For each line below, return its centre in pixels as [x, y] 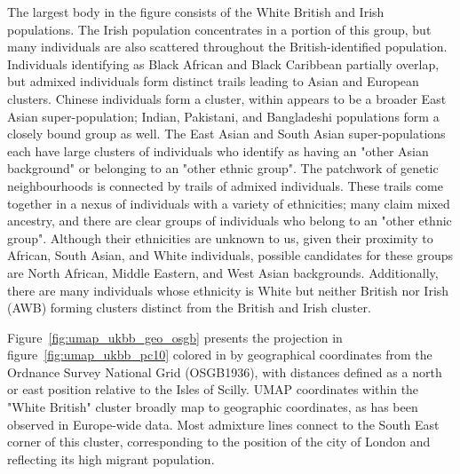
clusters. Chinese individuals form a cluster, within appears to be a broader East [227, 98]
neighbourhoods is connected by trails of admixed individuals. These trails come [225, 185]
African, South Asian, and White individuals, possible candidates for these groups [230, 255]
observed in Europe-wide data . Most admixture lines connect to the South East [223, 424]
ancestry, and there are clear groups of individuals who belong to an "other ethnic [230, 221]
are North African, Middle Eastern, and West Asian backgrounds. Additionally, [223, 272]
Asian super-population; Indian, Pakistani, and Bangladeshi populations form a [223, 116]
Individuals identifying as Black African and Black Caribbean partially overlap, [223, 63]
